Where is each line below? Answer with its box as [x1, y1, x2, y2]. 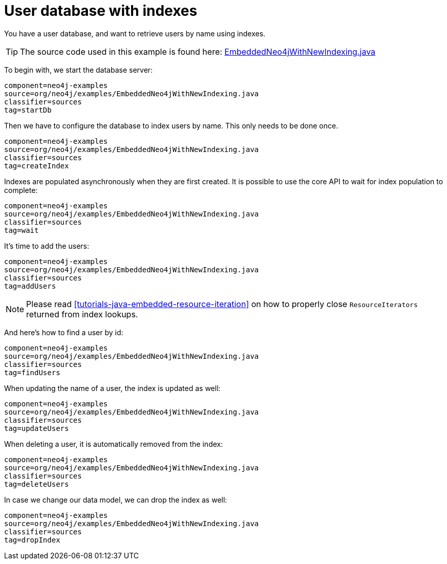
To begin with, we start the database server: [4, 65, 153, 74]
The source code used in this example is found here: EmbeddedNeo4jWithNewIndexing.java [20, 46, 376, 57]
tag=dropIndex [4, 535, 60, 544]
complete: [4, 185, 38, 194]
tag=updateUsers [4, 424, 69, 432]
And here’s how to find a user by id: [4, 328, 123, 337]
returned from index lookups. [26, 309, 138, 319]
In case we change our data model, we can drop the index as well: [4, 495, 227, 504]
